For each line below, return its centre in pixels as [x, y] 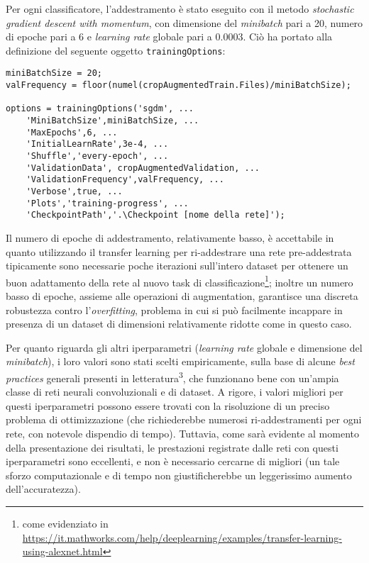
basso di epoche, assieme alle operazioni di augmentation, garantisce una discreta [182, 296]
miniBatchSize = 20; [54, 73]
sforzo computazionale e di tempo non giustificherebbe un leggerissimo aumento [179, 475]
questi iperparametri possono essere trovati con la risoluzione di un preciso [168, 405]
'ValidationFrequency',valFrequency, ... [125, 180]
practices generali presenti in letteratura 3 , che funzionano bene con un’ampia [172, 377]
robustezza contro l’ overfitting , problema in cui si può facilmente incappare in [174, 310]
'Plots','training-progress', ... [107, 203]
